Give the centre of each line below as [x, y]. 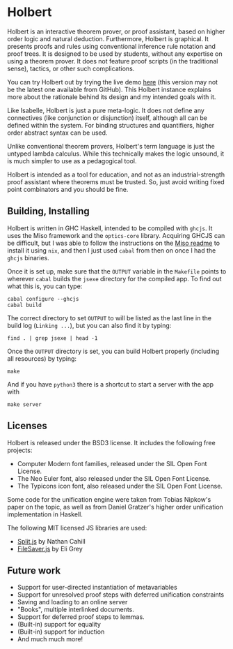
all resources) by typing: [42, 358]
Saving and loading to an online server [72, 602]
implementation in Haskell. [45, 514]
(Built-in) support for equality [59, 625]
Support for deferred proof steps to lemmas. [81, 617]
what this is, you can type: [45, 286]
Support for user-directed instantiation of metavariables [97, 588]
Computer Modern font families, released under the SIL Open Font [112, 463]
